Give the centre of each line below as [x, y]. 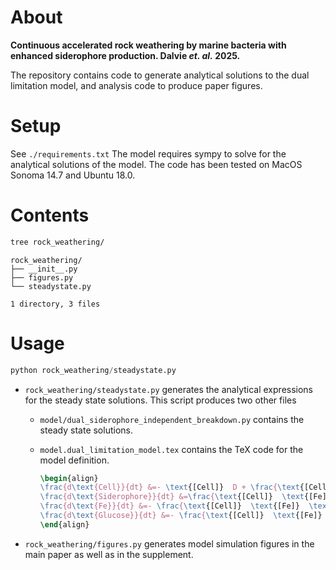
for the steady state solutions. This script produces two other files [160, 400]
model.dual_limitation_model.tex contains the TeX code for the [171, 449]
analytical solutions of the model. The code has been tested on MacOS [156, 164]
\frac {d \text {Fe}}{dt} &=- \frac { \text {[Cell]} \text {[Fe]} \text [185, 506]
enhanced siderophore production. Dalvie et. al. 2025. [125, 55]
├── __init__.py [44, 269]
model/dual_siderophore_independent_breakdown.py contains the [172, 419]
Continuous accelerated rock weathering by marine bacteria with [148, 45]
